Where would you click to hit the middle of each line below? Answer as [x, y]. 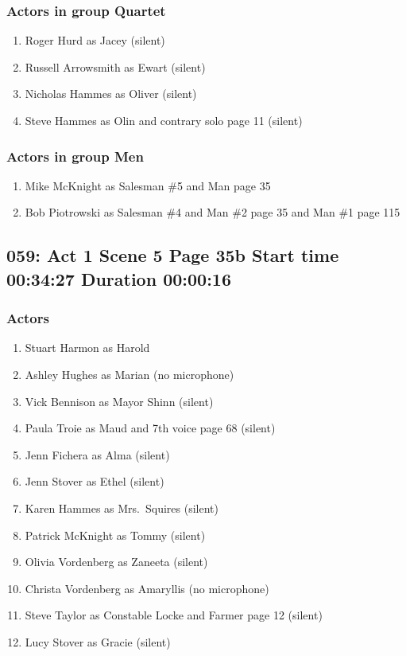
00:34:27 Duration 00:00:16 [119, 278]
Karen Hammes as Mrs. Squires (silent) [122, 508]
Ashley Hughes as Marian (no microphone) [130, 374]
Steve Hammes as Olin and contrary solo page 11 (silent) [164, 120]
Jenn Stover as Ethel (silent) [95, 481]
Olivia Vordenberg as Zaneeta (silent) [116, 562]
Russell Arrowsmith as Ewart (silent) [115, 66]
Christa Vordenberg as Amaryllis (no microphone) [147, 588]
